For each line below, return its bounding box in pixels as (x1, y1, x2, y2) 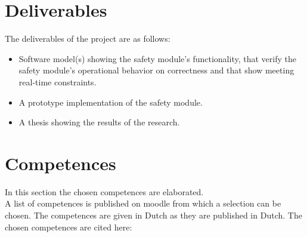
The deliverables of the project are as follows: (5, 32, 170, 45)
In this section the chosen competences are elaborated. (5, 185, 204, 198)
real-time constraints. (18, 75, 97, 88)
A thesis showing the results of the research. (18, 116, 180, 128)
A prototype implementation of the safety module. (18, 96, 203, 108)
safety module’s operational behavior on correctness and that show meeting (18, 64, 294, 76)
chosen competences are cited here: (5, 220, 132, 233)
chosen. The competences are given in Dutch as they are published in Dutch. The (5, 209, 302, 221)
